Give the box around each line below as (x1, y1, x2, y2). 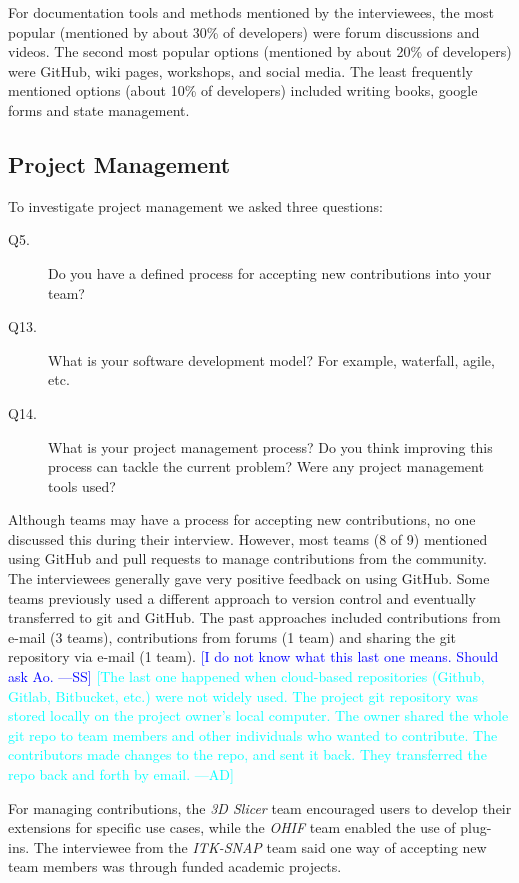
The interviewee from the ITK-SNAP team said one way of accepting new (33, 836, 487, 857)
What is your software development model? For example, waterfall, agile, (48, 349, 495, 370)
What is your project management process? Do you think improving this (48, 436, 493, 457)
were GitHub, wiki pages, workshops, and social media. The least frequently (8, 60, 473, 81)
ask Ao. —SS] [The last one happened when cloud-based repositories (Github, (8, 666, 485, 687)
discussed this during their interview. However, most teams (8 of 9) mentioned (8, 528, 488, 549)
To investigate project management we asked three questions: (8, 195, 383, 216)
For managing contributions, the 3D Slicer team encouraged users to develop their (8, 797, 512, 818)
